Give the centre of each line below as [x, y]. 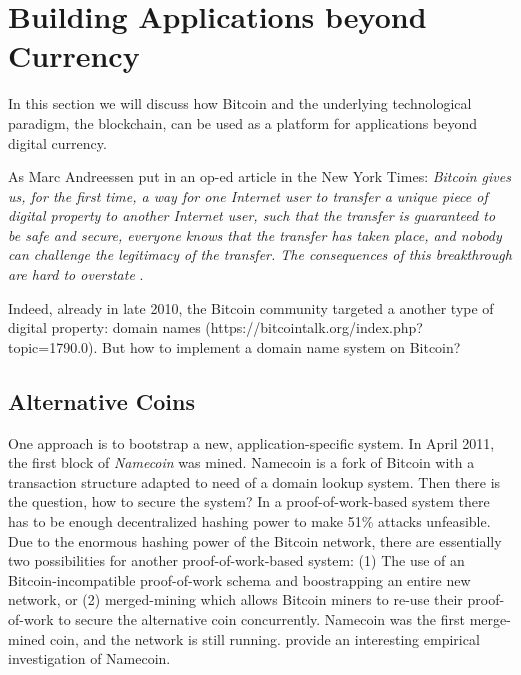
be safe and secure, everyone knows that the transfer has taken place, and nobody [255, 234]
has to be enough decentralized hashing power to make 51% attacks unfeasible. [249, 521]
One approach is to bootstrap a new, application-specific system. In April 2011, [251, 442]
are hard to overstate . [76, 274]
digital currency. [57, 142]
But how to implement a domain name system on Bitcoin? [281, 346]
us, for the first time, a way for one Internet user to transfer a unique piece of [248, 195]
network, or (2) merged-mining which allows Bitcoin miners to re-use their [235, 599]
